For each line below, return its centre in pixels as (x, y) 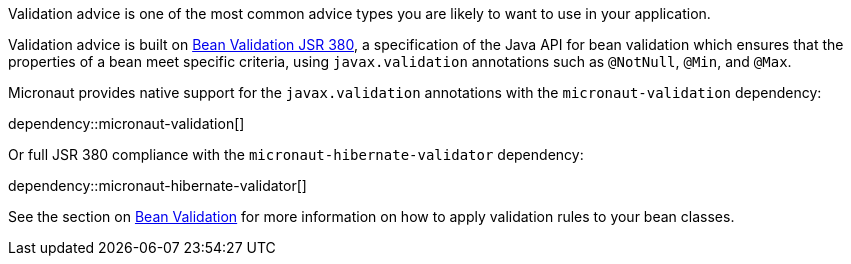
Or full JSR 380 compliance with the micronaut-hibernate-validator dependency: (296, 154)
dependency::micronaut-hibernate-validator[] (157, 185)
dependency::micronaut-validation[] (126, 123)
